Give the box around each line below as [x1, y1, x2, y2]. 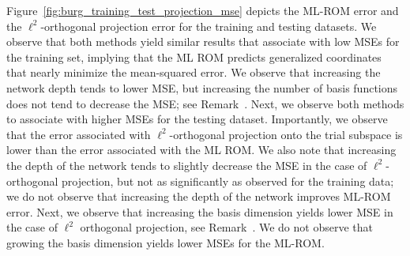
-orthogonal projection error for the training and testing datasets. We [40, 17, 377, 34]
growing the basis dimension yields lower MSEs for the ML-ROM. [6, 234, 325, 250]
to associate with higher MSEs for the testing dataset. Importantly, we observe [6, 111, 388, 127]
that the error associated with [6, 126, 151, 142]
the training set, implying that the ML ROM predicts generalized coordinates [6, 48, 382, 65]
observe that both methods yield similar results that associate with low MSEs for [6, 33, 400, 50]
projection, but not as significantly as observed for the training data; [62, 172, 394, 189]
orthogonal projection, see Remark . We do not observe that [80, 219, 373, 235]
